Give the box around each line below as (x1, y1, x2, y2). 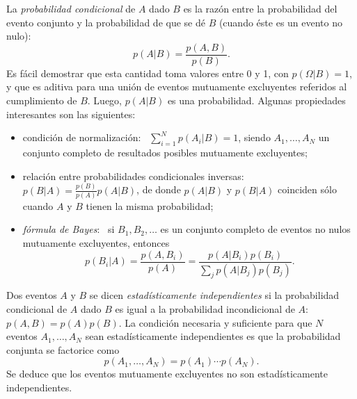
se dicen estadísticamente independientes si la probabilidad (89, 288, 340, 302)
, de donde (136, 182, 181, 197)
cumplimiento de (6, 93, 77, 108)
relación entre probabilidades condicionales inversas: (22, 168, 244, 183)
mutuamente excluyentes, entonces (22, 236, 170, 250)
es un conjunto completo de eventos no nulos (160, 222, 351, 236)
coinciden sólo (278, 182, 337, 197)
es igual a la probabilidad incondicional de (115, 301, 295, 316)
